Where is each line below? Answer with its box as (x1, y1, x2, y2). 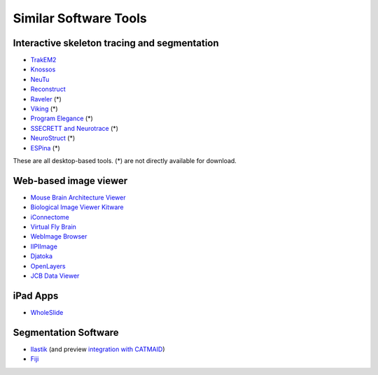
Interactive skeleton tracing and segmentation (13, 37, 220, 49)
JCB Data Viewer (30, 271, 80, 280)
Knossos (30, 65, 56, 73)
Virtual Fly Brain (30, 222, 77, 231)
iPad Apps (13, 290, 59, 302)
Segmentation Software (13, 326, 119, 339)
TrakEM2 (30, 56, 57, 64)
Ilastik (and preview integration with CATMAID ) (30, 345, 165, 353)
